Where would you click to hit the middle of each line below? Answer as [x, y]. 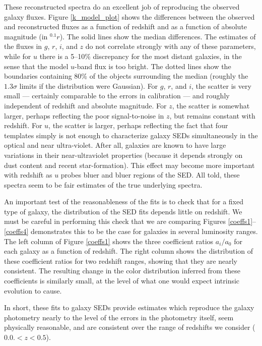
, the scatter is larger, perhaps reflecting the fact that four [138, 125]
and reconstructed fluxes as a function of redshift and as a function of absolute [126, 26]
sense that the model [36, 66]
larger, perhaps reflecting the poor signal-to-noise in [84, 115]
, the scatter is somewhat [211, 105]
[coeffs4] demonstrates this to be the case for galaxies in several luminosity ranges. [131, 231]
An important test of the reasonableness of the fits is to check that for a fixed [124, 201]
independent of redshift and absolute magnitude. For [85, 105]
